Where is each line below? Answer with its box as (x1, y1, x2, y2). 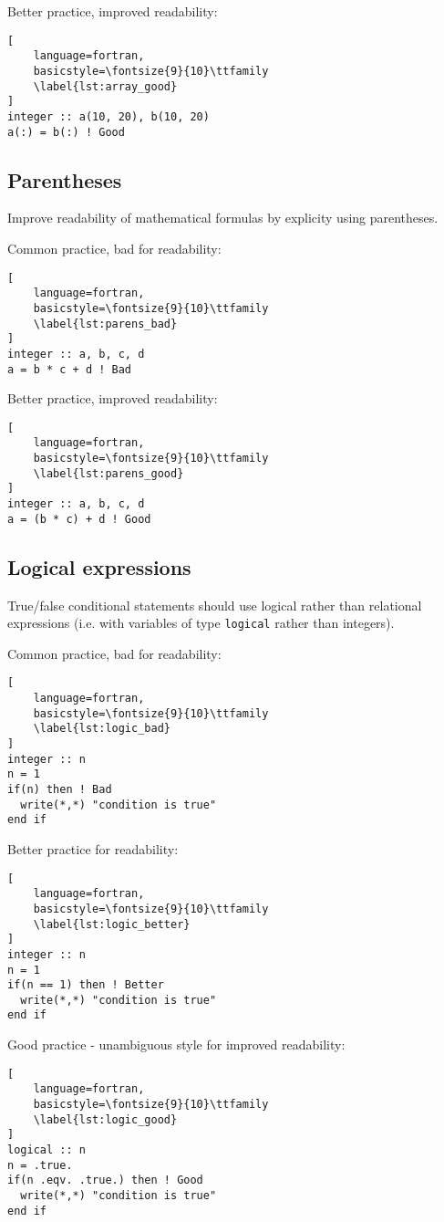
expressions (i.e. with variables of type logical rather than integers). (7, 613, 395, 632)
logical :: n (7, 1144, 86, 1156)
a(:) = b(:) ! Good (7, 125, 125, 139)
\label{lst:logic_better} (33, 917, 191, 931)
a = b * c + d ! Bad (7, 362, 132, 376)
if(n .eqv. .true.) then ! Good (7, 1174, 203, 1187)
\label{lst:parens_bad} (33, 317, 178, 330)
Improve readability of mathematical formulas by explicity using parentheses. (7, 208, 439, 227)
